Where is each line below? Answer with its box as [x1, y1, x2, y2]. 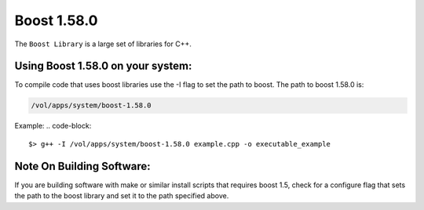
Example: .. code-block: [14, 121, 92, 131]
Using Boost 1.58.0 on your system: [14, 60, 192, 73]
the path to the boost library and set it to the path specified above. [14, 191, 229, 201]
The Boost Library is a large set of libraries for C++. [14, 39, 192, 49]
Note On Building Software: [14, 159, 151, 172]
